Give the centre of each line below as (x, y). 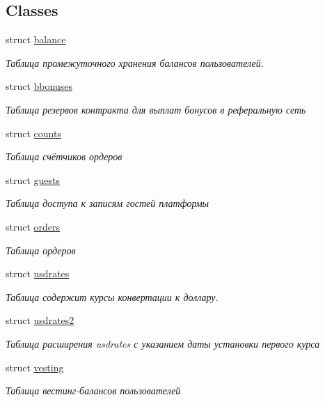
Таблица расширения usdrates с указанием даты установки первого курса (163, 343)
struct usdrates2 (40, 320)
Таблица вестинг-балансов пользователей (93, 391)
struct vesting (35, 367)
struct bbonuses (39, 86)
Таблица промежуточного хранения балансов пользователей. (135, 62)
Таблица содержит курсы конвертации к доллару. (112, 296)
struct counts (33, 133)
